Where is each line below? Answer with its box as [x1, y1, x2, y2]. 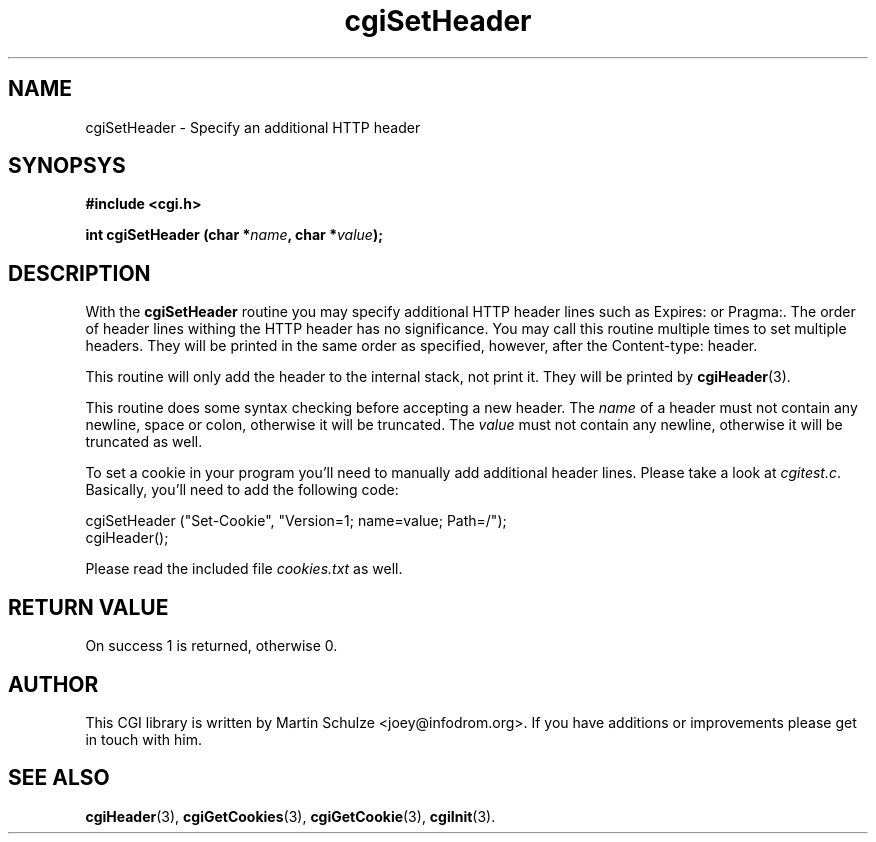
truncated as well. [85, 433, 203, 451]
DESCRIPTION [8, 260, 151, 286]
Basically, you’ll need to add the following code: [85, 481, 399, 499]
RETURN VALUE [8, 594, 169, 620]
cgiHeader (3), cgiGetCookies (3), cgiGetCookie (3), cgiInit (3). [85, 807, 496, 825]
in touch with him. [85, 730, 202, 748]
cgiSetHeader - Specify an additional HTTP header [85, 118, 421, 136]
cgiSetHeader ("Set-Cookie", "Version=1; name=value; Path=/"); [85, 512, 507, 530]
